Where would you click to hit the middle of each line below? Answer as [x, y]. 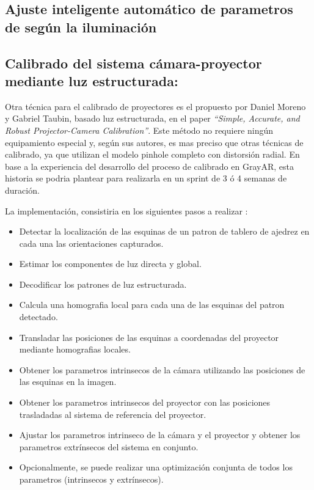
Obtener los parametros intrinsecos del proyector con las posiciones [145, 402]
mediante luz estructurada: [92, 80]
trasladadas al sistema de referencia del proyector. [113, 414]
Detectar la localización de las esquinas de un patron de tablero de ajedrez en [164, 231]
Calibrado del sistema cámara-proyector [133, 63]
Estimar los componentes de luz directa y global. [110, 264]
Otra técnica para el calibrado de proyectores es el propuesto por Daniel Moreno [155, 106]
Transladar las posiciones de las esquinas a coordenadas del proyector [149, 337]
